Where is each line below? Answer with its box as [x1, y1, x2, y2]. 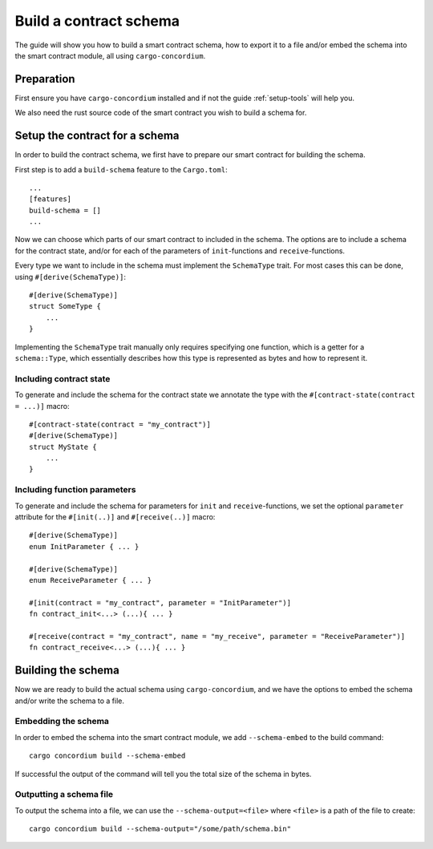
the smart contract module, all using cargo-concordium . [14, 51, 206, 60]
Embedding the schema [14, 716, 110, 727]
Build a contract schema [14, 12, 180, 30]
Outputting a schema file [14, 789, 114, 800]
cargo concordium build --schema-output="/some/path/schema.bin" [29, 824, 292, 834]
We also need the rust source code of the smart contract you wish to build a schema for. [14, 108, 307, 118]
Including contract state [14, 373, 111, 384]
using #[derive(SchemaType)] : [14, 272, 126, 281]
